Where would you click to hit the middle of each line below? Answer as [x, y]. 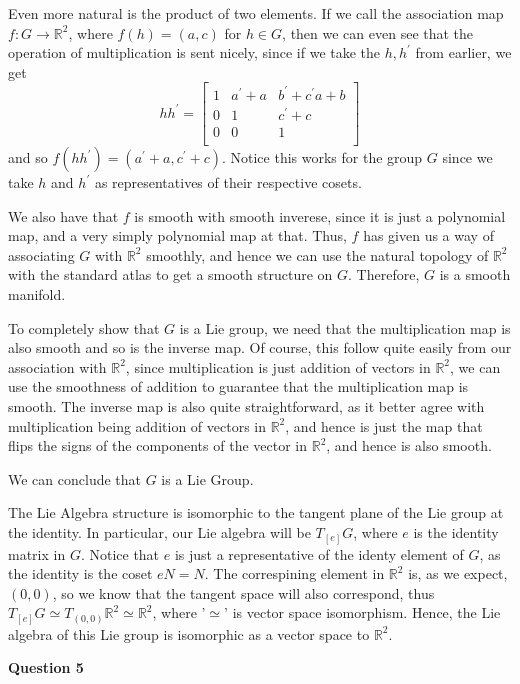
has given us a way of [428, 235]
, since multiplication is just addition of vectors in [278, 366]
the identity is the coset [80, 573]
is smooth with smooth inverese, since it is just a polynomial [320, 215]
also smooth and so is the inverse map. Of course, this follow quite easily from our [260, 347]
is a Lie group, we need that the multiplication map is [345, 327]
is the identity [456, 532]
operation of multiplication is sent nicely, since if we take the [194, 52]
